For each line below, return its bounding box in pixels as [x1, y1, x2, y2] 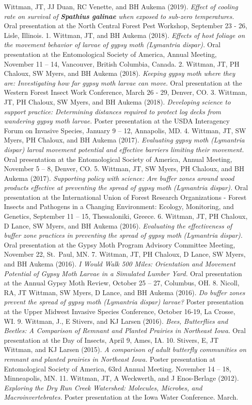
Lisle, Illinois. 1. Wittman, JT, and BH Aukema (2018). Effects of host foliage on [4, 30, 245, 40]
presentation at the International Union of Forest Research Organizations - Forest [4, 192, 247, 202]
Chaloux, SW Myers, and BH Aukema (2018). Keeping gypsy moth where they [4, 68, 236, 78]
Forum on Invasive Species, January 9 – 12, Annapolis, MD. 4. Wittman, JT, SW [4, 125, 246, 135]
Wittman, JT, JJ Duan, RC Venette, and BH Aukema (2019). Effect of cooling [4, 1, 238, 11]
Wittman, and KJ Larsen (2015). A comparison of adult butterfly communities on [4, 344, 247, 354]
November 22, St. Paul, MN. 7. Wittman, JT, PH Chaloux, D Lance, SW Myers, [4, 249, 246, 259]
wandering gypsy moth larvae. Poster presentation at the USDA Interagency [4, 116, 230, 126]
